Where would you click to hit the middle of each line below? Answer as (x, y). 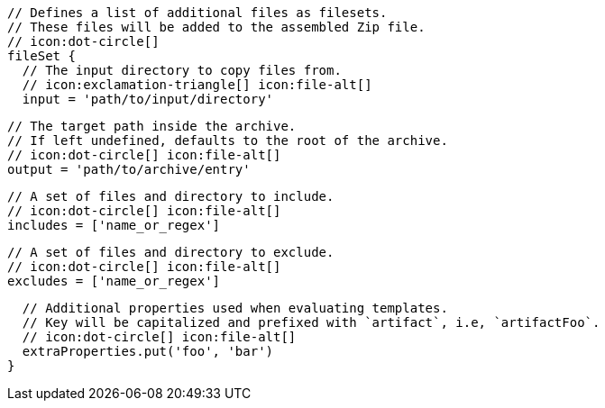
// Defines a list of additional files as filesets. (197, 13)
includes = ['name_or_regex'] (114, 225)
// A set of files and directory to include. (171, 196)
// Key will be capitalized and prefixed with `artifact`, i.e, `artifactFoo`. (311, 322)
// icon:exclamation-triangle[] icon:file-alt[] (197, 85)
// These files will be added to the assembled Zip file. (216, 27)
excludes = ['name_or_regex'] (114, 281)
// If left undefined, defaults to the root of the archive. (228, 141)
